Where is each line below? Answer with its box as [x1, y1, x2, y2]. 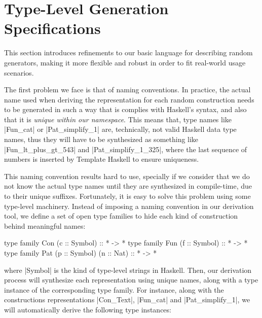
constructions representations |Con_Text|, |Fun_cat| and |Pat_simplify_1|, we [4, 294, 250, 305]
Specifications [4, 18, 101, 39]
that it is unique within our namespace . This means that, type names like [4, 114, 232, 124]
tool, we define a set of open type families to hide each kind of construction [4, 210, 238, 221]
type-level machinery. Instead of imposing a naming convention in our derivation [4, 200, 254, 211]
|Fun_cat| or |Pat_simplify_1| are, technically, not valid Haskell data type [4, 124, 237, 134]
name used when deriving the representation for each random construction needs [4, 94, 254, 104]
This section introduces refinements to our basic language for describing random [4, 47, 253, 58]
